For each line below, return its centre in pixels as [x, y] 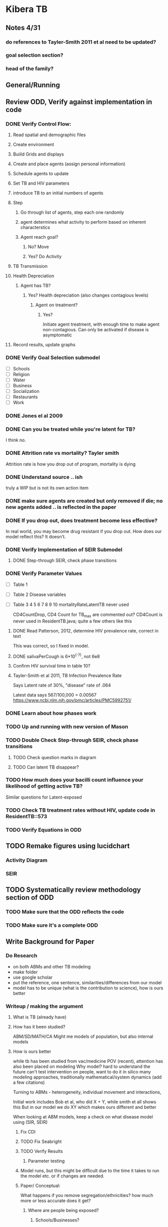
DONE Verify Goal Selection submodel [53, 358]
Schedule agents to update [41, 174]
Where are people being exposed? [63, 1210]
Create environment [33, 145]
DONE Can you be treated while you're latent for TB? [70, 429]
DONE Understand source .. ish [44, 477]
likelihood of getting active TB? [44, 786]
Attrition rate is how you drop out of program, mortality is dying [71, 464]
